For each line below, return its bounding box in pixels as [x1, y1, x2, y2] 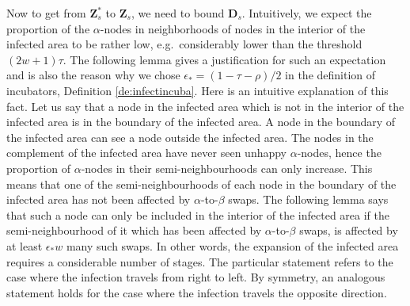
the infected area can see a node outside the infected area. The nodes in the [6, 128, 374, 145]
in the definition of [285, 67, 376, 83]
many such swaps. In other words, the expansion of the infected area [66, 237, 399, 254]
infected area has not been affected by [6, 191, 191, 208]
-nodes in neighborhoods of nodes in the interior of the [100, 20, 366, 36]
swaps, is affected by [299, 222, 398, 239]
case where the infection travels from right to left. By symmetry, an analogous [6, 269, 385, 285]
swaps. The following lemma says [228, 191, 389, 208]
